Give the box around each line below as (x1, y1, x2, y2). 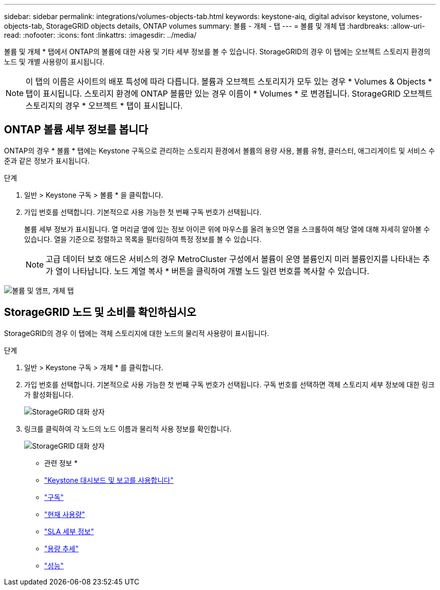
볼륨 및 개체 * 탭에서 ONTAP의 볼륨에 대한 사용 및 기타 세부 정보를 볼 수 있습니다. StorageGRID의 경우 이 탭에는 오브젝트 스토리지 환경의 (4, 47, 430, 56)
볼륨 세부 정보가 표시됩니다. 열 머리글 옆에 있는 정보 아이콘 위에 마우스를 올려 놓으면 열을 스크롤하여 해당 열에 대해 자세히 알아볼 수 (24, 224, 430, 233)
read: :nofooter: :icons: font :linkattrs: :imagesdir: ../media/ (4, 31, 196, 39)
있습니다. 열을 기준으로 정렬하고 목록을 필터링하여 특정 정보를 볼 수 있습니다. (24, 234, 262, 243)
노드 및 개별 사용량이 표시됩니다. (4, 57, 105, 66)
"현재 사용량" (44, 510, 85, 519)
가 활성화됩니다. (24, 390, 74, 399)
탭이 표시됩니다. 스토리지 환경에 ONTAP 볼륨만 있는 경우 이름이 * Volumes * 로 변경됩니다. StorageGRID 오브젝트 (26, 89, 432, 99)
